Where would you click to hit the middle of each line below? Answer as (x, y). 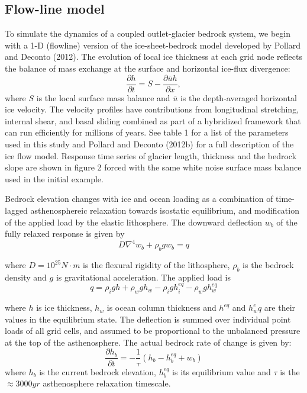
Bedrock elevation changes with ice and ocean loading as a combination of (139, 199)
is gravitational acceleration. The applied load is (143, 277)
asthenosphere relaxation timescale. (107, 383)
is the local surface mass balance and (103, 97)
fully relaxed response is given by (65, 233)
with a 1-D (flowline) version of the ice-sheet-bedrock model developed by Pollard (153, 45)
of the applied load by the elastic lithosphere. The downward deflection (134, 222)
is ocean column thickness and (161, 307)
